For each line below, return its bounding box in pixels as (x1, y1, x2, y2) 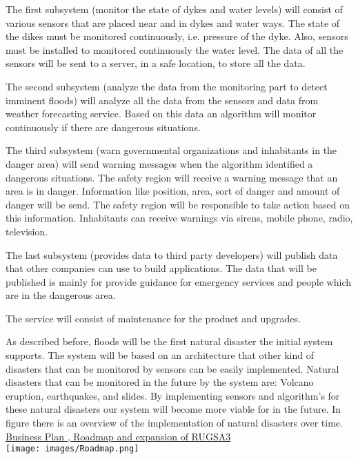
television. (6, 224, 48, 238)
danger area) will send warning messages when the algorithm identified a (6, 156, 313, 170)
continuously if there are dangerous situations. (6, 119, 201, 134)
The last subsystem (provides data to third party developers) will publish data (6, 247, 338, 262)
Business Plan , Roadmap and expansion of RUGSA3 (6, 429, 231, 443)
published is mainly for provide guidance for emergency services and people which (6, 274, 352, 289)
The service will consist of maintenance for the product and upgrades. (6, 311, 301, 325)
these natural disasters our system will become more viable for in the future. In (6, 402, 341, 416)
